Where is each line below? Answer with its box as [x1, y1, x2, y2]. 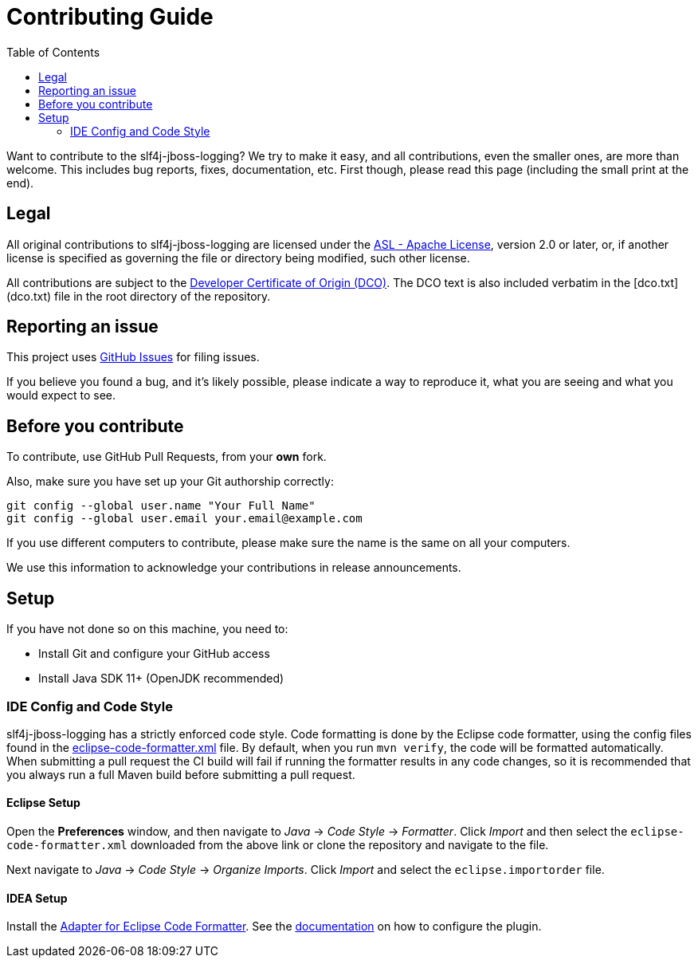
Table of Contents [6, 45, 100, 59]
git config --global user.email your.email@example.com [6, 512, 363, 525]
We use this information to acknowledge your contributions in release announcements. [6, 561, 461, 575]
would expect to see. [6, 388, 116, 403]
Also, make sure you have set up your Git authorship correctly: [6, 474, 334, 489]
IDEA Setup [6, 891, 68, 905]
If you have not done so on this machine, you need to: [6, 622, 288, 636]
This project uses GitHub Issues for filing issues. [6, 350, 260, 364]
